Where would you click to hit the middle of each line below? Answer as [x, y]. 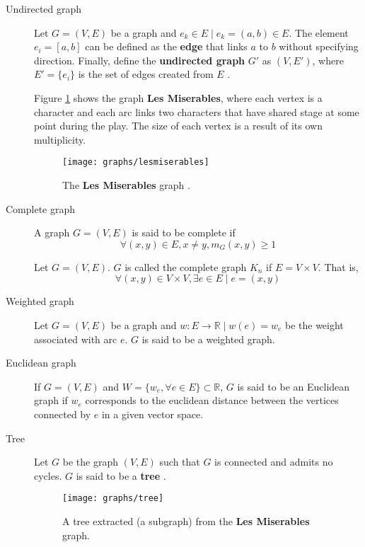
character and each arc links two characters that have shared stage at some [197, 111]
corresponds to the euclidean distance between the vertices [212, 400]
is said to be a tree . [121, 475]
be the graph [90, 462]
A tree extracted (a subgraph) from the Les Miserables [186, 520]
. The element [319, 32]
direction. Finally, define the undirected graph [140, 60]
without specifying [319, 46]
